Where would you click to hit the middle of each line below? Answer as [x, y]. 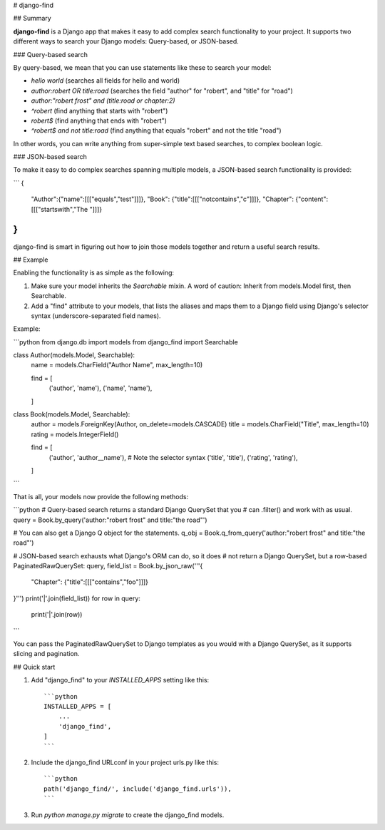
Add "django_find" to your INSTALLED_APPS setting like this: [120, 680]
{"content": [311, 199]
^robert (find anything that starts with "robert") [99, 111]
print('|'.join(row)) [57, 615]
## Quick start [34, 667]
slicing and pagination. [46, 654]
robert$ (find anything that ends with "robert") [99, 121]
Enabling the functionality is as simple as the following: [94, 273]
